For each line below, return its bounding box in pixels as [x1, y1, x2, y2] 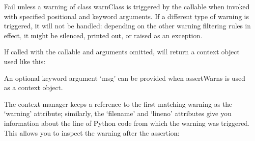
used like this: [4, 56, 46, 66]
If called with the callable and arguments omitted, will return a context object [4, 47, 240, 57]
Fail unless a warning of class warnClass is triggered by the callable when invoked [4, 1, 250, 11]
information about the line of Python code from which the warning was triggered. [4, 117, 250, 128]
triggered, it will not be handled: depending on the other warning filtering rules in [4, 21, 251, 31]
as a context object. [4, 82, 63, 93]
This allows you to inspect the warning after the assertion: [4, 127, 180, 138]
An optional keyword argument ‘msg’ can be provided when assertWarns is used [4, 72, 246, 83]
